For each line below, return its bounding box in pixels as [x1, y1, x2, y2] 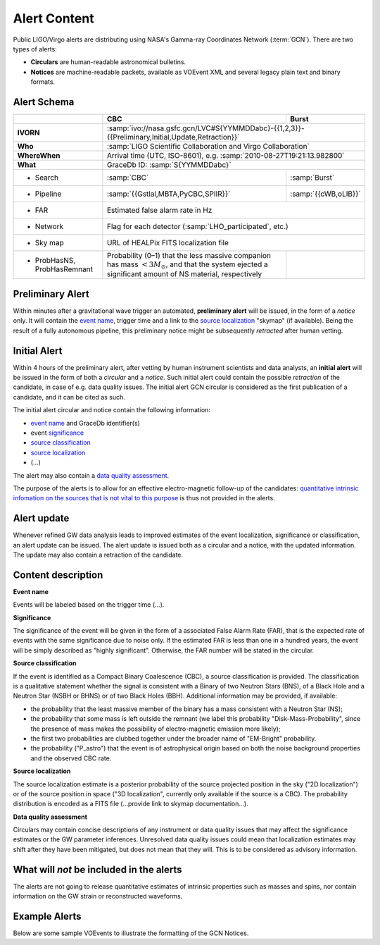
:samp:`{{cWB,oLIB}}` [289, 189, 362, 199]
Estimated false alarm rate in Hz [106, 205, 213, 215]
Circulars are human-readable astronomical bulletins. [30, 58, 186, 66]
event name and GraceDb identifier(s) [30, 419, 140, 427]
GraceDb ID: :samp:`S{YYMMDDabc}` [106, 160, 232, 170]
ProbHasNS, [34, 256, 76, 266]
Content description [13, 569, 103, 581]
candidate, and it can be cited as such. [13, 393, 126, 401]
